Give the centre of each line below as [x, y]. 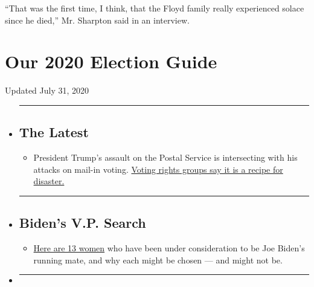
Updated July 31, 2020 [47, 90]
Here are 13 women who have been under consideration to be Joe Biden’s [169, 248]
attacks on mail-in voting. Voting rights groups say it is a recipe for [158, 169]
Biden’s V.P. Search [82, 223]
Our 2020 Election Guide [111, 61]
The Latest [54, 132]
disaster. [49, 181]
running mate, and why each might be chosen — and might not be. [158, 260]
